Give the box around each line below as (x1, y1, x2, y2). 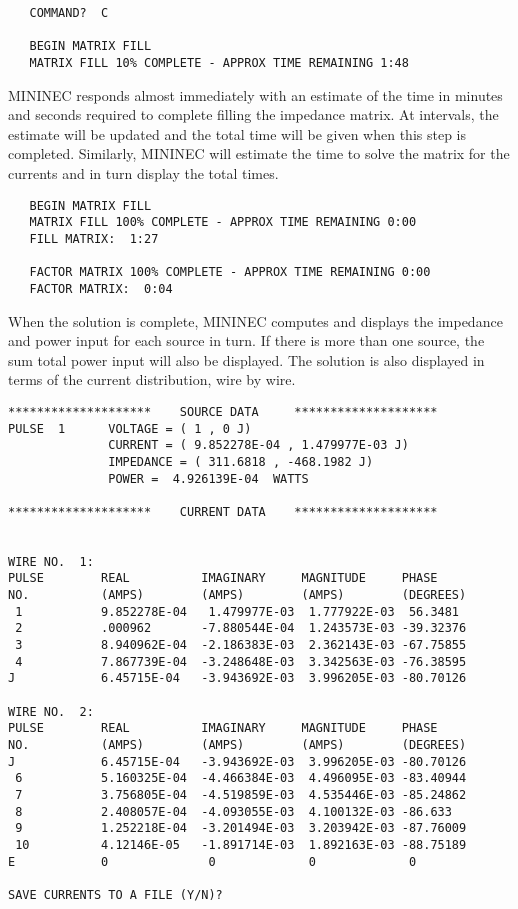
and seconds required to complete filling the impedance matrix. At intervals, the (8, 104, 499, 125)
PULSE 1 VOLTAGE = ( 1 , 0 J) (8, 421, 252, 436)
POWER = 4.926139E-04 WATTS (108, 471, 309, 486)
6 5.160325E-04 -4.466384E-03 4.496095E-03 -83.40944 (15, 771, 467, 786)
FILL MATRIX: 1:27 (29, 231, 159, 246)
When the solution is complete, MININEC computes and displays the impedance (8, 310, 503, 331)
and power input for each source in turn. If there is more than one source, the (8, 330, 485, 351)
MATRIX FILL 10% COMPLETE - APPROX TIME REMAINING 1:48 (29, 55, 409, 70)
